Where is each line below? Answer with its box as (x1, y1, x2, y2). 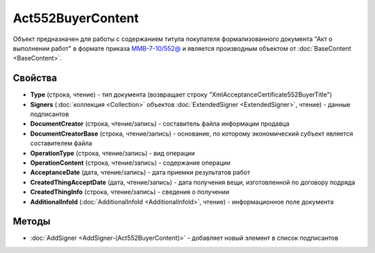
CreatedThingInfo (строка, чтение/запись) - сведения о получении (30, 188, 229, 196)
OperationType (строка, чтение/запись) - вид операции (30, 149, 195, 157)
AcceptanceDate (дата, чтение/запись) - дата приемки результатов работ (30, 168, 251, 177)
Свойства (12, 72, 58, 84)
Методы (12, 215, 51, 227)
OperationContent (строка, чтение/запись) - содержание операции (30, 158, 231, 167)
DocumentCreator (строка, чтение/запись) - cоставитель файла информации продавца (30, 120, 290, 128)
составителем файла (30, 139, 93, 147)
